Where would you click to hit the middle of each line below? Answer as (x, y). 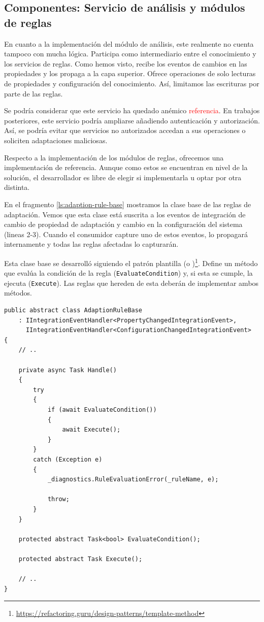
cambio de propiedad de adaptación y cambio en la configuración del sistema (123, 224)
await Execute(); (91, 430)
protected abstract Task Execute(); (80, 559)
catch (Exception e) (68, 459)
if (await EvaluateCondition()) (102, 410)
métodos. (18, 293)
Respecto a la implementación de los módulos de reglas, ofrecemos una (114, 157)
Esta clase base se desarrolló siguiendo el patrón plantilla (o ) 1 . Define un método (131, 262)
